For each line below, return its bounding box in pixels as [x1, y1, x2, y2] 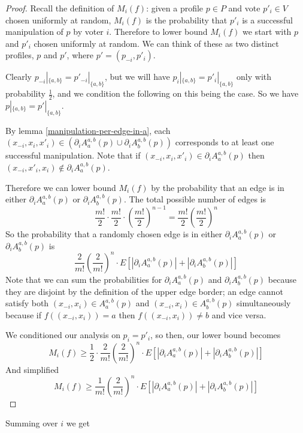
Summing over [5, 417, 58, 429]
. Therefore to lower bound [109, 25, 208, 38]
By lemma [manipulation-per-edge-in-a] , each [5, 124, 171, 136]
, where [66, 49, 93, 61]
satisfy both [5, 297, 49, 309]
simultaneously [237, 297, 291, 309]
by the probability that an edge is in [151, 181, 284, 193]
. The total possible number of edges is [123, 193, 266, 205]
